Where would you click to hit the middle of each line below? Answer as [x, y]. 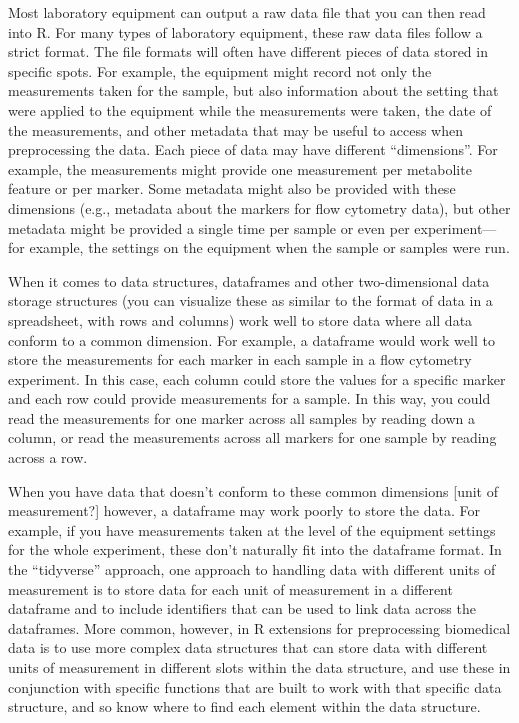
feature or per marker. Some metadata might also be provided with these [232, 188]
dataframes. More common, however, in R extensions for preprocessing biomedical [259, 627]
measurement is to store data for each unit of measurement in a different [230, 588]
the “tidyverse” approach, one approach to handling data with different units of [252, 569]
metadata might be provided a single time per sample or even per [209, 227]
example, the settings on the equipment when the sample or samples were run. [269, 247]
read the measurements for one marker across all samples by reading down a [241, 417]
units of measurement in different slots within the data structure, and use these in [259, 667]
